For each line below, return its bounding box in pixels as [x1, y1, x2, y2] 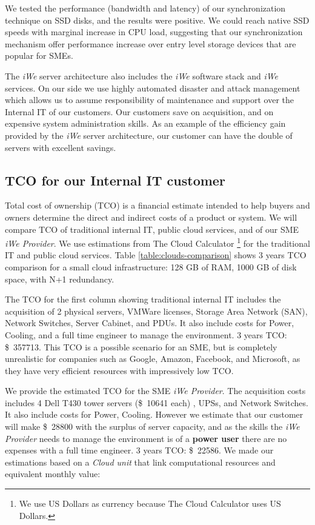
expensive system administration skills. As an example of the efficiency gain [5, 117, 286, 130]
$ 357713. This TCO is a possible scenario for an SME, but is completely [5, 340, 277, 353]
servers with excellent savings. [5, 141, 116, 153]
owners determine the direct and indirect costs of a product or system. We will [5, 210, 297, 223]
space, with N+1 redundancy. [5, 272, 114, 285]
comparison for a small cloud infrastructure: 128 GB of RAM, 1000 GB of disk [5, 260, 297, 273]
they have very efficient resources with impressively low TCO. [5, 364, 234, 376]
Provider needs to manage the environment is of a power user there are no [5, 432, 287, 444]
